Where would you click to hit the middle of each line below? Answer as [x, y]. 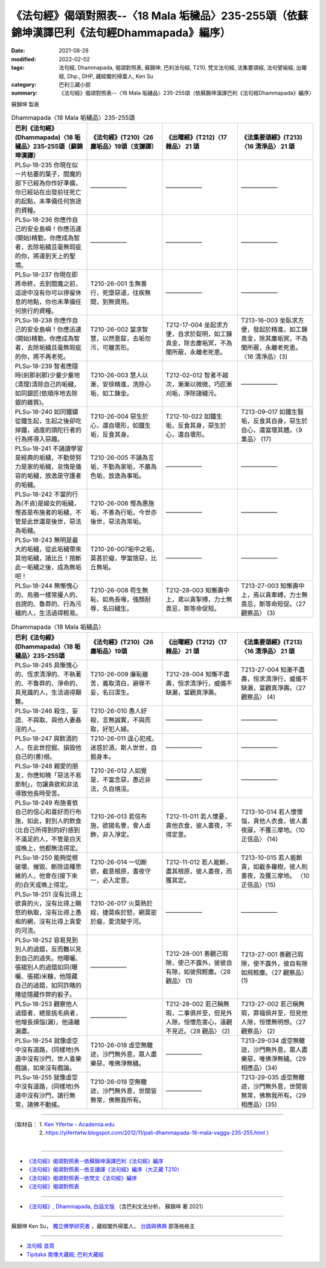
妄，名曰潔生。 [111, 692]
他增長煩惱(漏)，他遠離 [47, 1022]
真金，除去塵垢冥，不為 [199, 343]
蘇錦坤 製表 [25, 104]
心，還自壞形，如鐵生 [120, 425]
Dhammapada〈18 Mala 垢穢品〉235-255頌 [73, 118]
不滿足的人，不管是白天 [48, 839]
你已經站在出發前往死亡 [48, 192]
